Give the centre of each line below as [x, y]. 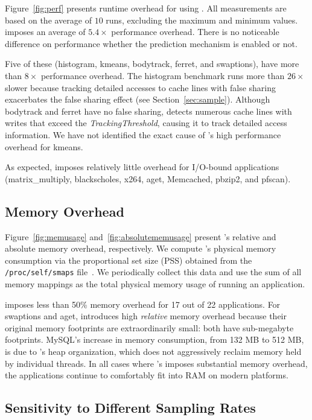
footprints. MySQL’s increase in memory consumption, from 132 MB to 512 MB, [154, 339]
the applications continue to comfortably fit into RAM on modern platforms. [147, 375]
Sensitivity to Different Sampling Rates [130, 408]
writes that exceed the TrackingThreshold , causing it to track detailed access [146, 123]
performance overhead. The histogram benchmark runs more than [163, 75]
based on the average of [48, 20]
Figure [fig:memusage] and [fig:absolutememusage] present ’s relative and [141, 236]
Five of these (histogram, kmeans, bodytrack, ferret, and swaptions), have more [152, 64]
